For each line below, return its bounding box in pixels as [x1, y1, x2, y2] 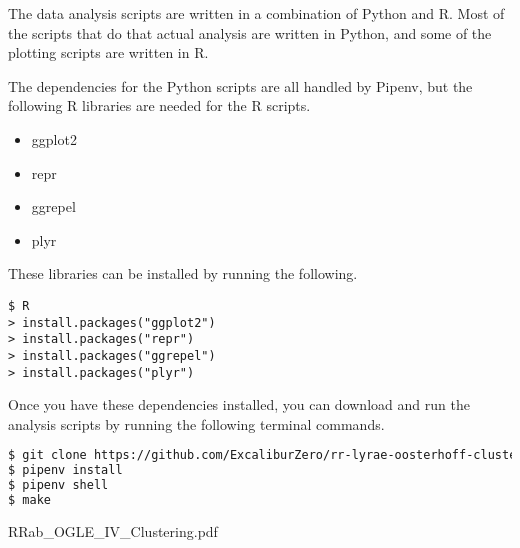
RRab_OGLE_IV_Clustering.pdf [8, 520, 218, 541]
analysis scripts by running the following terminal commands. [8, 413, 385, 434]
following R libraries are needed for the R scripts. [8, 95, 311, 116]
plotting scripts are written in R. [8, 42, 209, 63]
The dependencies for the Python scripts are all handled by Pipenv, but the [8, 75, 473, 96]
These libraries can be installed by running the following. [8, 263, 358, 284]
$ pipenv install [8, 463, 123, 478]
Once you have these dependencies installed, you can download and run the [8, 394, 470, 415]
